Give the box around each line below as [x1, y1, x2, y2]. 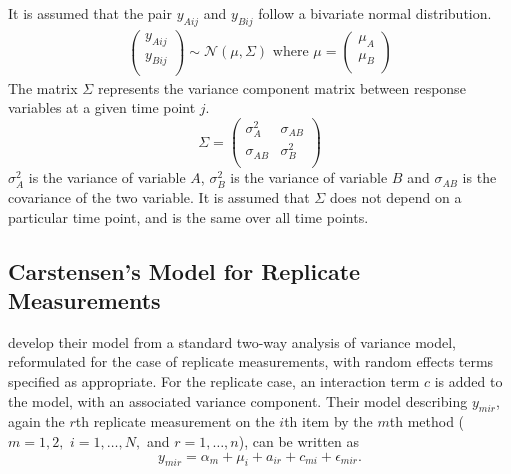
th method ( [389, 411, 465, 432]
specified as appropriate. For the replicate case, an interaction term [8, 370, 420, 391]
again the [8, 411, 65, 432]
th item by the [284, 411, 373, 432]
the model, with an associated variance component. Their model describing [8, 390, 468, 411]
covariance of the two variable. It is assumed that [8, 186, 310, 207]
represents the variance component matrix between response [97, 77, 466, 98]
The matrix [8, 77, 78, 98]
